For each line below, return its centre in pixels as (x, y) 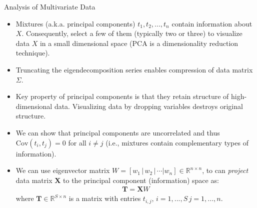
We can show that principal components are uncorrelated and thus (118, 132)
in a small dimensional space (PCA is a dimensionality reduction (139, 43)
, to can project (225, 170)
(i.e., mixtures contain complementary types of (177, 142)
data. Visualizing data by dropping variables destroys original (148, 106)
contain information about (212, 23)
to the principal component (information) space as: (141, 180)
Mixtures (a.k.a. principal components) (75, 23)
